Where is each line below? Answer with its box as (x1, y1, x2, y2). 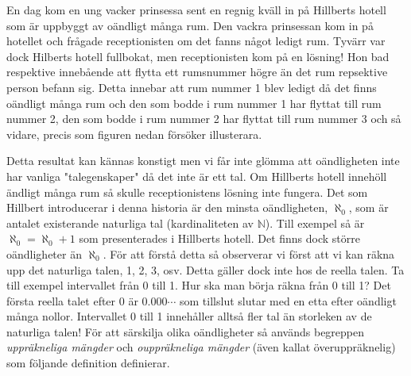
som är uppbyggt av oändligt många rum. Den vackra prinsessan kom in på (6, 17, 374, 33)
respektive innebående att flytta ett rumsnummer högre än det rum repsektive (6, 63, 388, 80)
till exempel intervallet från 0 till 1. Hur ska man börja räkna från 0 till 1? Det (6, 277, 391, 294)
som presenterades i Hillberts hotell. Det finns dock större (79, 230, 360, 247)
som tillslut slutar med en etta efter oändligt (180, 292, 397, 309)
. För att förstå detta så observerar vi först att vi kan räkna (103, 245, 395, 262)
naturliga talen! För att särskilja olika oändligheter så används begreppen (6, 323, 365, 340)
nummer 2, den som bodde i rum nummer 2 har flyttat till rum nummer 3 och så (6, 110, 401, 127)
